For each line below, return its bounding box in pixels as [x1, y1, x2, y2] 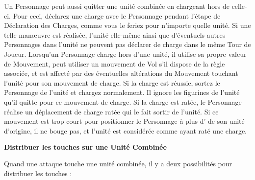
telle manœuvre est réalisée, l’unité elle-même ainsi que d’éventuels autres [4, 29, 226, 40]
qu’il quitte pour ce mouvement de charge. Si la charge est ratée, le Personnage [4, 96, 242, 107]
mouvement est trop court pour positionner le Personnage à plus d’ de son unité [4, 116, 245, 126]
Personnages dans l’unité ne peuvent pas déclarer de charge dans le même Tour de [4, 39, 251, 49]
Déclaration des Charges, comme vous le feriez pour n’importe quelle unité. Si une [4, 20, 251, 30]
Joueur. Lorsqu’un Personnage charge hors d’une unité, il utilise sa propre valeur [4, 48, 247, 59]
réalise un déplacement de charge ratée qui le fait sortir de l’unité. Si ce [4, 106, 219, 116]
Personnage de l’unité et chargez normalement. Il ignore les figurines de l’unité [4, 87, 240, 97]
